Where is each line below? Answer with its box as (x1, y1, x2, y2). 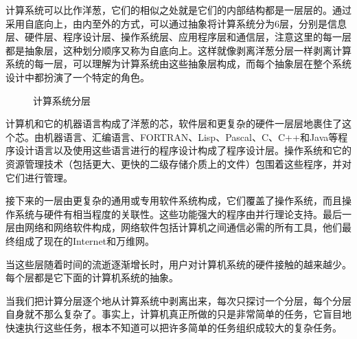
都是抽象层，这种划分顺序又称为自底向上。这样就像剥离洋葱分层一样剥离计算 (5, 43, 352, 57)
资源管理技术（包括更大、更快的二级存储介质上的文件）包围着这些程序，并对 (5, 156, 352, 171)
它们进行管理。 (5, 170, 73, 184)
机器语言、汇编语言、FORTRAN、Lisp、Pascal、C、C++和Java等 (43, 129, 338, 144)
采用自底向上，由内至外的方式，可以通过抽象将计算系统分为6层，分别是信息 (5, 16, 347, 30)
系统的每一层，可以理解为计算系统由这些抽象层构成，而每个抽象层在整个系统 (5, 56, 352, 71)
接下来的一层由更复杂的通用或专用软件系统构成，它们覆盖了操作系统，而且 (5, 193, 342, 208)
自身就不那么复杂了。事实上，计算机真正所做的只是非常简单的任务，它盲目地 (5, 307, 352, 321)
